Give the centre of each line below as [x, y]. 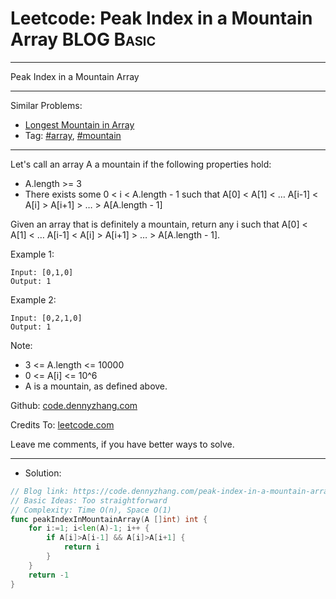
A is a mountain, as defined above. [96, 386]
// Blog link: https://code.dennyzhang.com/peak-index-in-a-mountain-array [171, 491]
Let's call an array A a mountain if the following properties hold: [141, 164]
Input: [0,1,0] [42, 272]
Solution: [43, 473]
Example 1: [32, 254]
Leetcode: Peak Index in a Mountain [161, 18]
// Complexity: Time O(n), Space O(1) [91, 510]
